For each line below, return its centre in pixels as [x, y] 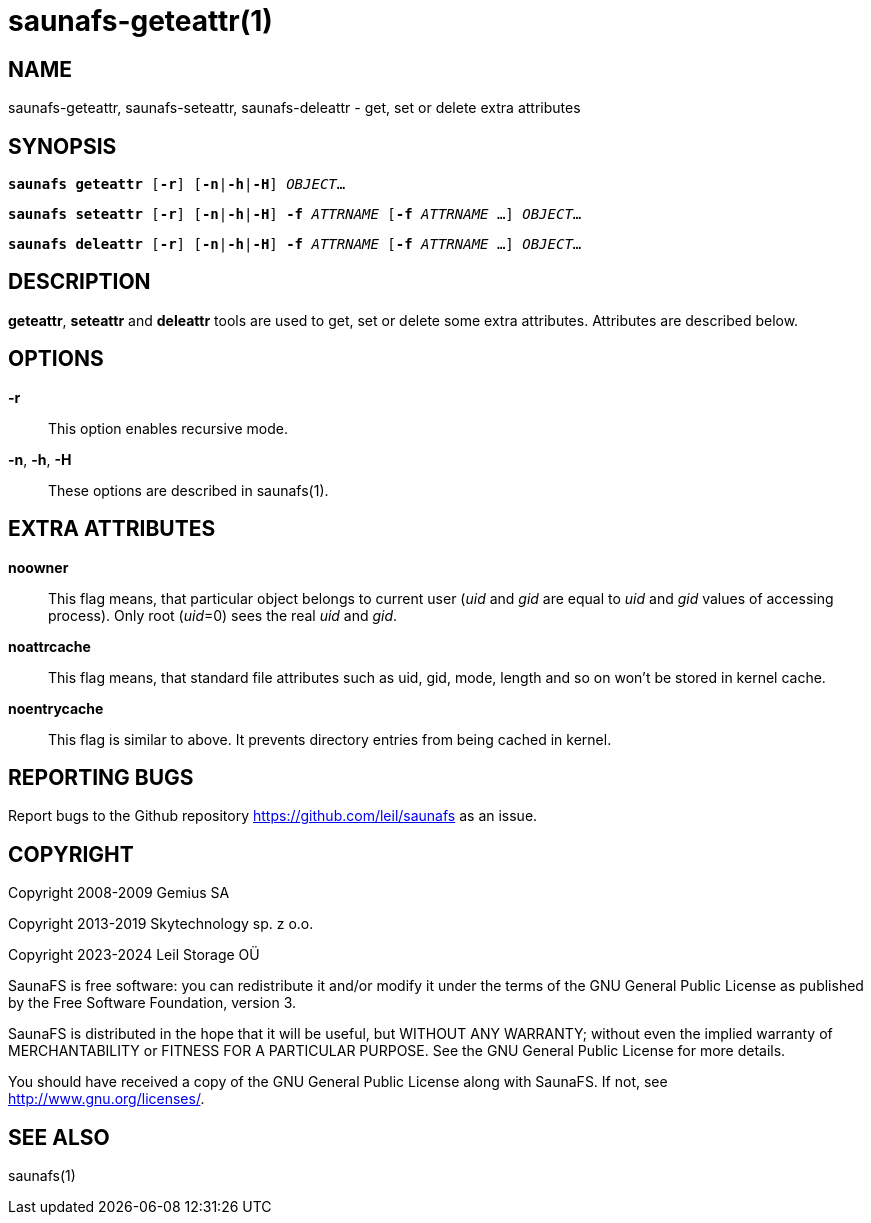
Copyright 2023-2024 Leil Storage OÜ [134, 955]
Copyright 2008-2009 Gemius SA [119, 893]
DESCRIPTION [79, 282]
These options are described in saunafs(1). [188, 490]
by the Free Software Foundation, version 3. [152, 1003]
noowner [38, 567]
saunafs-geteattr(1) [140, 21]
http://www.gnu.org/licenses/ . [106, 1099]
